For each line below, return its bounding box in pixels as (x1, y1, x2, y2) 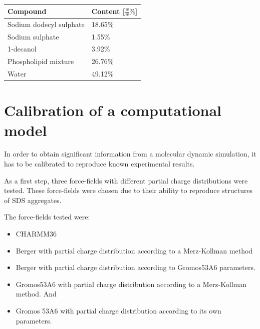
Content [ (91, 5, 125, 16)
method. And (16, 288, 57, 299)
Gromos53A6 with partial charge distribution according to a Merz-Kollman (16, 278, 246, 289)
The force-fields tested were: (4, 211, 90, 222)
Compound (8, 5, 47, 16)
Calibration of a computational (4, 100, 222, 120)
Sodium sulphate (8, 31, 59, 41)
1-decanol (8, 43, 37, 54)
